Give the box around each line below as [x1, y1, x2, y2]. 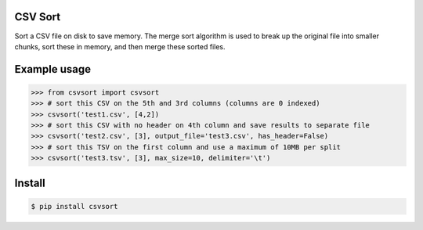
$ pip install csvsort [31, 202, 118, 210]
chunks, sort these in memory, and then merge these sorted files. [14, 41, 226, 51]
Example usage [14, 63, 92, 76]
